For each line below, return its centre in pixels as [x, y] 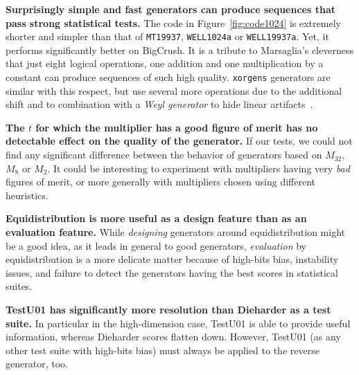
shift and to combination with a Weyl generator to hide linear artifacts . [159, 104]
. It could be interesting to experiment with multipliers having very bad [199, 168]
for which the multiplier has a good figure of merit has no [177, 127]
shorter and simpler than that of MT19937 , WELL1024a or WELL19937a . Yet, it [167, 36]
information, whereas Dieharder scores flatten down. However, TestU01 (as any [173, 337]
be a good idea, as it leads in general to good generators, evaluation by [156, 245]
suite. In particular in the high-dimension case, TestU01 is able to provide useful [178, 323]
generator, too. [37, 364]
